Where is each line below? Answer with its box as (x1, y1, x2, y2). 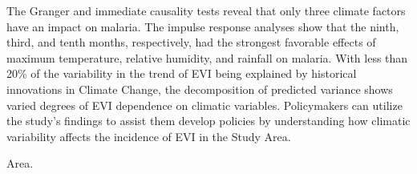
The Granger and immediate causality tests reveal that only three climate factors (6, 2, 406, 18)
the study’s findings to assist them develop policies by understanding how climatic (6, 112, 411, 129)
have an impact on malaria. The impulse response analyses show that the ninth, (6, 18, 399, 34)
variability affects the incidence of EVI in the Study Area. (6, 127, 291, 144)
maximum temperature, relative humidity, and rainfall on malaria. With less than (6, 49, 408, 66)
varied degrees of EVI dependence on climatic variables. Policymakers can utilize (6, 96, 403, 113)
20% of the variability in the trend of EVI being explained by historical (6, 65, 357, 82)
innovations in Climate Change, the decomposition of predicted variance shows (6, 80, 393, 97)
